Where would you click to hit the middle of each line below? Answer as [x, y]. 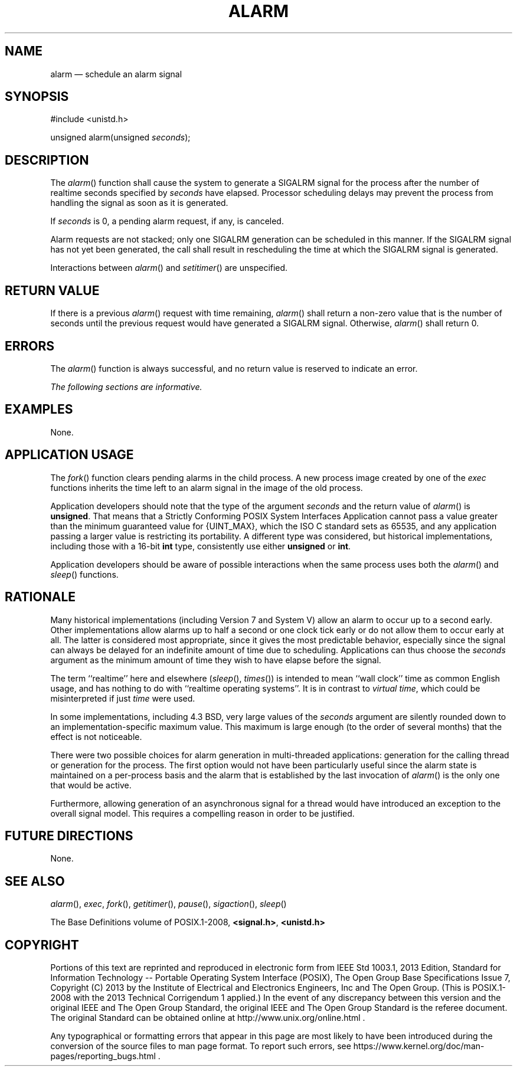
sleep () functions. [84, 574]
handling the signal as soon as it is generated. [139, 203]
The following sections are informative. [126, 387]
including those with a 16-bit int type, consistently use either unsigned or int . [201, 546]
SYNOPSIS [37, 97]
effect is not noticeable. [96, 736]
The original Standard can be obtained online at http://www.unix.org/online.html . [208, 1018]
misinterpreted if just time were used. [123, 698]
